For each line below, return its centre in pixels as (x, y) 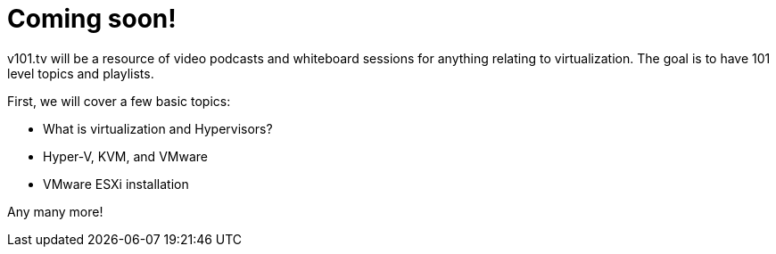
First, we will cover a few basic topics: (119, 101)
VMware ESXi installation (116, 184)
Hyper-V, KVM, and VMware (125, 156)
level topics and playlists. (81, 73)
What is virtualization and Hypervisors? (158, 128)
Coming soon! (92, 19)
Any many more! (55, 211)
